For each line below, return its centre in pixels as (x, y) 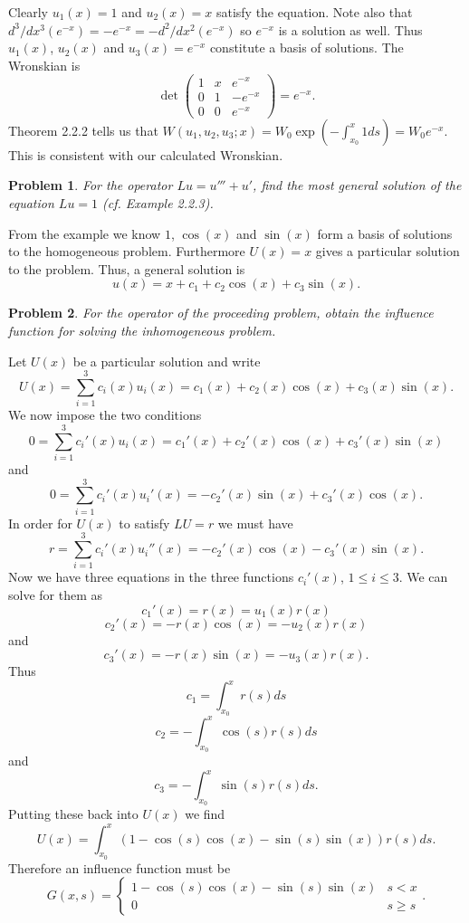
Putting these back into (73, 814)
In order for (40, 523)
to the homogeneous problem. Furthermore (127, 251)
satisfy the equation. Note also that (314, 12)
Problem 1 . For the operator (91, 185)
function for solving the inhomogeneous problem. (142, 330)
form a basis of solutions (385, 233)
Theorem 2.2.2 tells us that (83, 130)
